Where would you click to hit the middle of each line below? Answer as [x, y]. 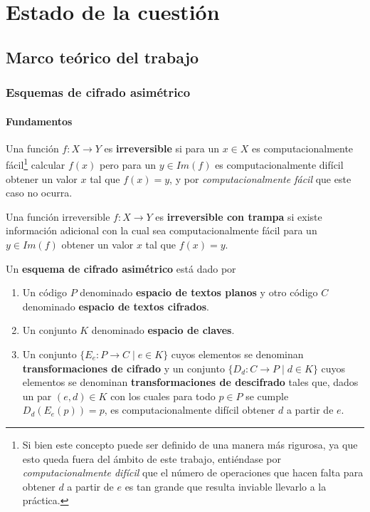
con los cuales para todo [163, 396]
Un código [45, 292]
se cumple [267, 396]
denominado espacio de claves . [163, 330]
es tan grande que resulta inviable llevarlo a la [226, 486]
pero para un [128, 165]
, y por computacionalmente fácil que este [260, 178]
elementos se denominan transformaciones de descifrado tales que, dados [190, 382]
